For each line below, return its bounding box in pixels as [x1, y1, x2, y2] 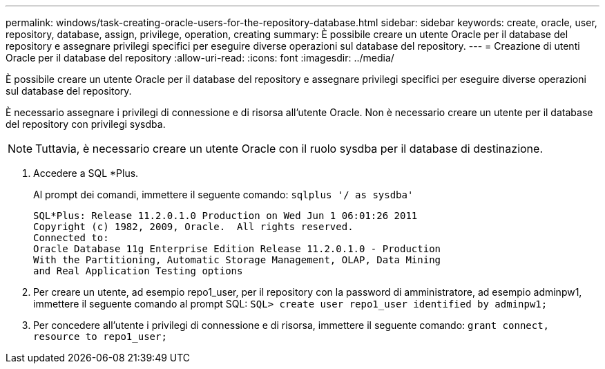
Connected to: [33, 232, 109, 243]
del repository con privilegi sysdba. [6, 118, 166, 130]
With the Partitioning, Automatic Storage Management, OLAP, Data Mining [33, 254, 441, 265]
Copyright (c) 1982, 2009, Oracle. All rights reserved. [33, 221, 354, 232]
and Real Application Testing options [33, 265, 243, 276]
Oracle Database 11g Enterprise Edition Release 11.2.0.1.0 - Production [33, 243, 441, 254]
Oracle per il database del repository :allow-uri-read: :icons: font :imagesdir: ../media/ [6, 52, 394, 64]
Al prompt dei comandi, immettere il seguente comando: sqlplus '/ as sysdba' [33, 189, 414, 200]
